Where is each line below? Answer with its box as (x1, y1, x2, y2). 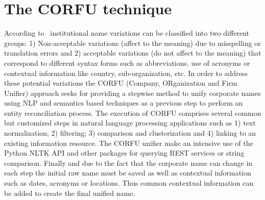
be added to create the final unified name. (4, 187, 135, 198)
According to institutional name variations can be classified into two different (4, 28, 249, 38)
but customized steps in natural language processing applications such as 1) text (4, 117, 256, 128)
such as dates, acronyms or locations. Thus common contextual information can (4, 178, 254, 188)
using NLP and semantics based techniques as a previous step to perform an (4, 97, 243, 108)
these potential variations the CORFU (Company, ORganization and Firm (4, 78, 237, 88)
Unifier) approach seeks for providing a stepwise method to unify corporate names (4, 87, 261, 98)
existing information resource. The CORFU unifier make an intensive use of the (4, 137, 253, 148)
